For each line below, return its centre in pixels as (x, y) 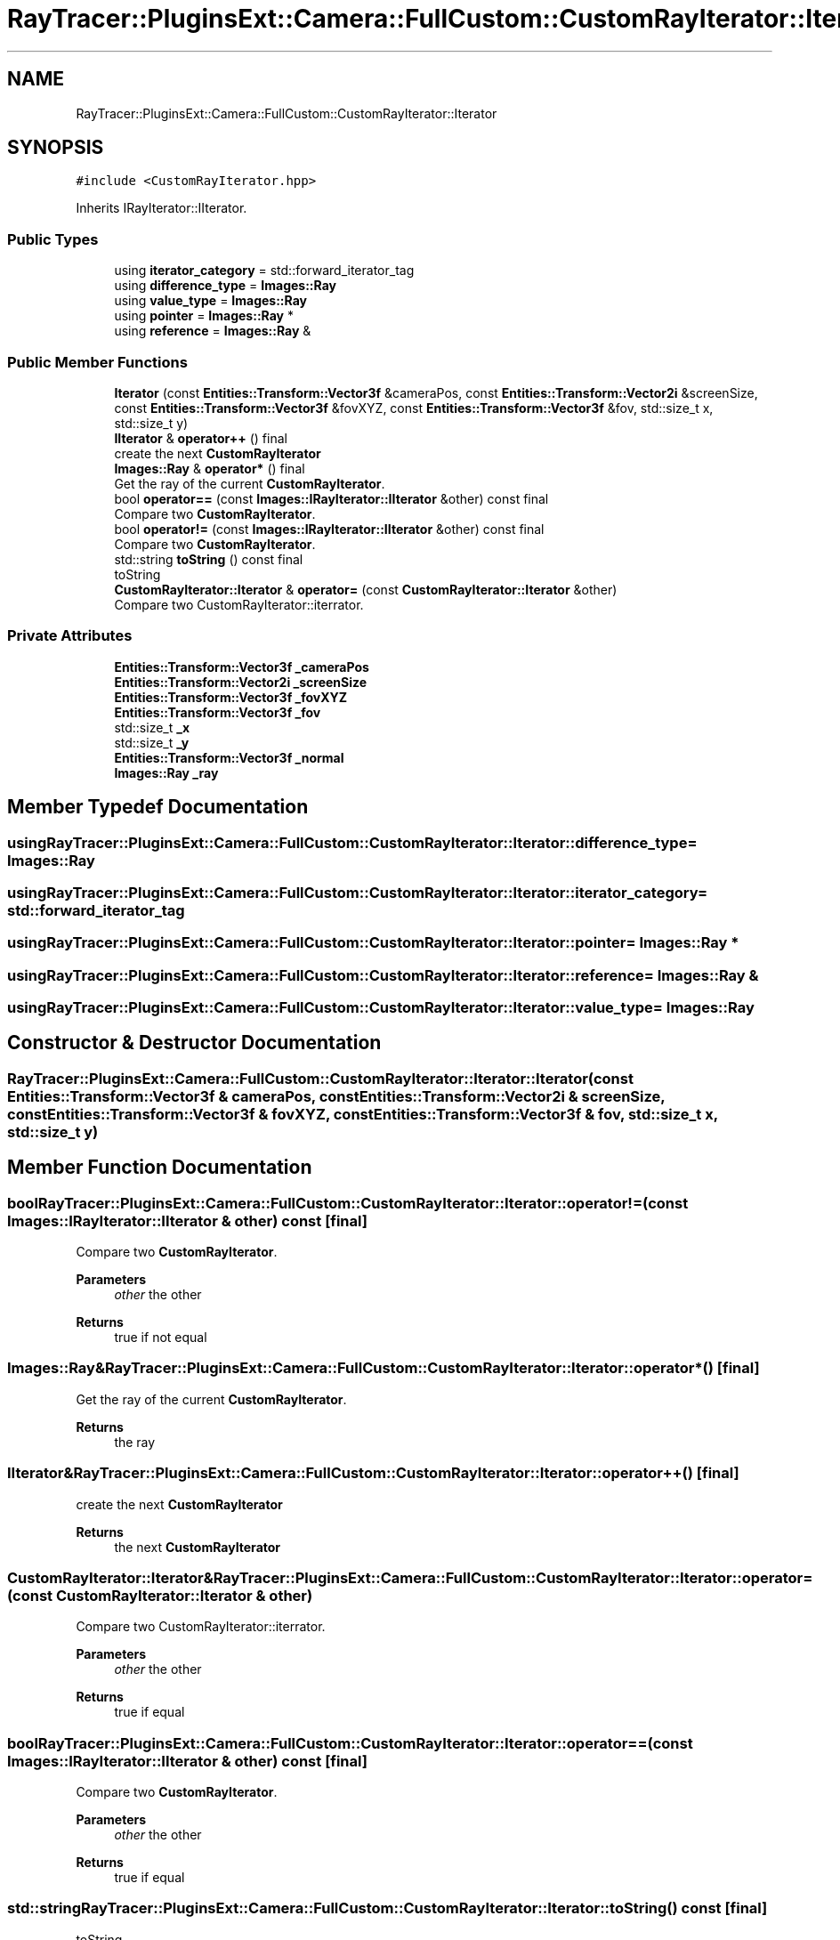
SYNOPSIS (56, 148)
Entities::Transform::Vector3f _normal (229, 757)
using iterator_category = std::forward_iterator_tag (264, 271)
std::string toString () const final (209, 559)
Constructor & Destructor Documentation (194, 1043)
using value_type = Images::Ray (210, 301)
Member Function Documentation (160, 1168)
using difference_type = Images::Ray (225, 286)
